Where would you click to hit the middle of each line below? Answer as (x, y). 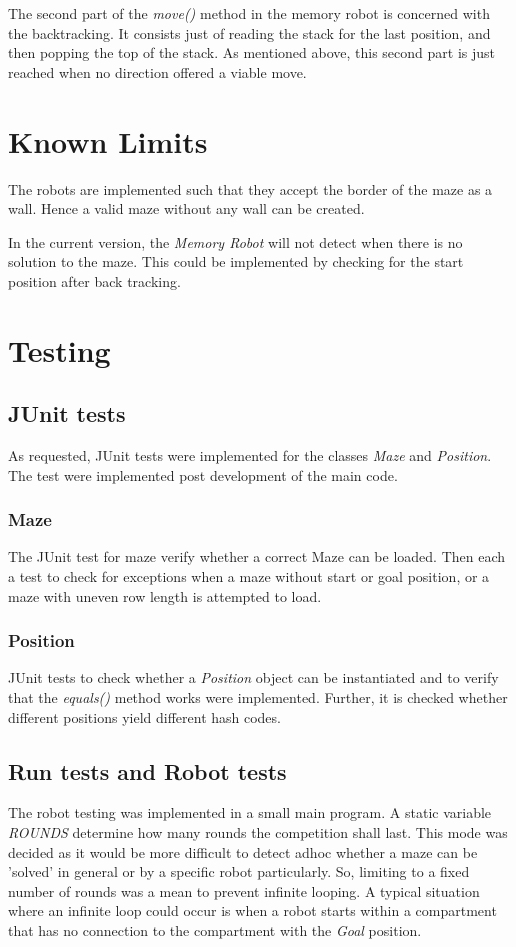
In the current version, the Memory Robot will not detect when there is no (235, 241)
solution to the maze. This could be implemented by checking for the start (236, 261)
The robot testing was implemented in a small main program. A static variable (250, 812)
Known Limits (108, 140)
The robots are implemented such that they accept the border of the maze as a (250, 188)
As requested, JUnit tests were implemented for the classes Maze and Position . (250, 455)
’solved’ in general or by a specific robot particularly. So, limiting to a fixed (239, 871)
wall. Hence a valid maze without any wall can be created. (186, 208)
